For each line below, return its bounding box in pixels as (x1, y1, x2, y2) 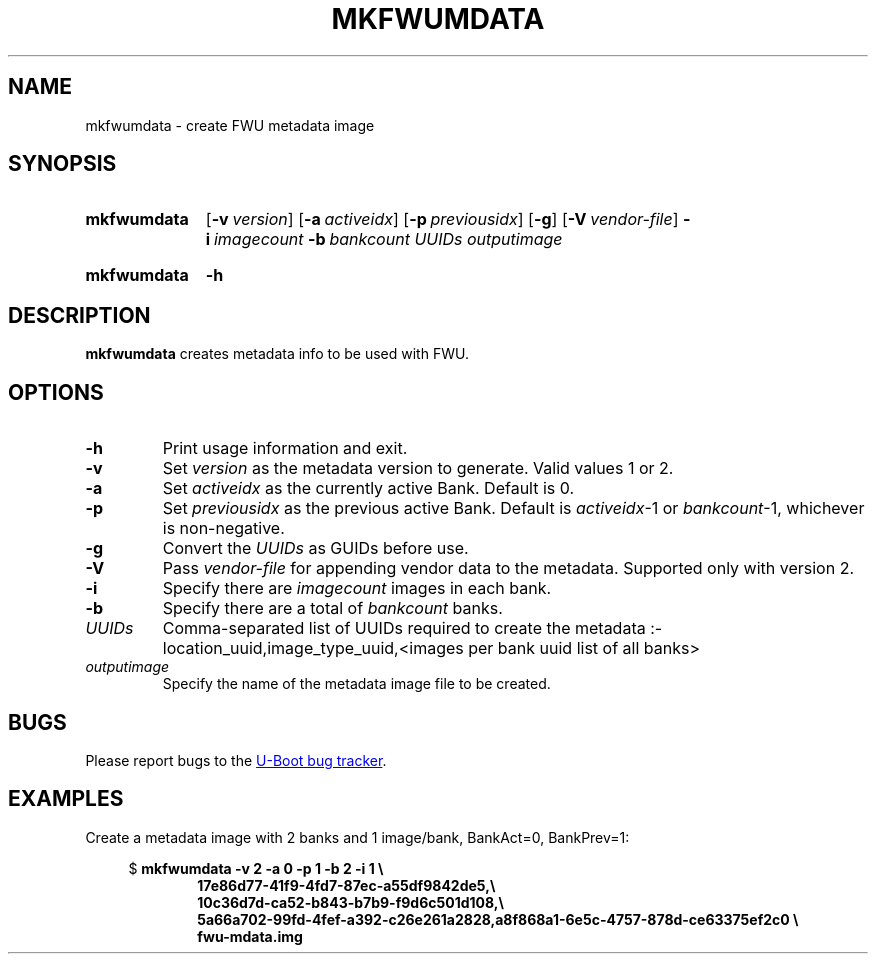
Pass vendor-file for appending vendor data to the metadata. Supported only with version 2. (162, 558, 854, 579)
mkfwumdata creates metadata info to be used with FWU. (85, 345, 469, 363)
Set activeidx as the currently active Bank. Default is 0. (162, 478, 575, 499)
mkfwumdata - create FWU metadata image (85, 116, 375, 134)
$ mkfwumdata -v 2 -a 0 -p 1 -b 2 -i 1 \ (128, 859, 384, 877)
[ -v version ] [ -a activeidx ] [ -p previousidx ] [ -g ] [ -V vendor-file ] (205, 209, 679, 230)
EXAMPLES (8, 786, 124, 812)
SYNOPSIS (8, 151, 117, 177)
